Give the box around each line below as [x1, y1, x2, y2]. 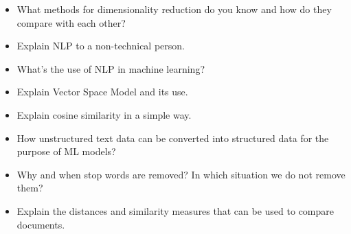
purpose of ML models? [16, 144, 116, 159]
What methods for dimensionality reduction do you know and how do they [16, 2, 332, 16]
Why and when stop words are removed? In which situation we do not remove [16, 167, 346, 181]
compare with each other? [16, 15, 126, 30]
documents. [16, 217, 65, 231]
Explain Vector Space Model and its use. [16, 84, 188, 99]
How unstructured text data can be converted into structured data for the [16, 130, 329, 145]
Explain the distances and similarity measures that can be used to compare [16, 203, 334, 218]
